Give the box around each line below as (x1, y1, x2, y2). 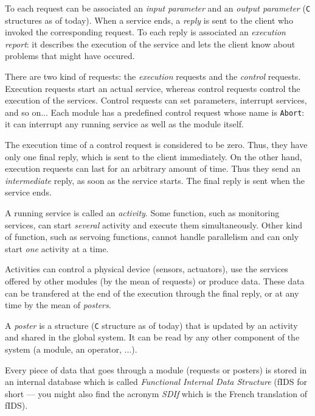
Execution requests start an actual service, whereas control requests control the (5, 82, 300, 94)
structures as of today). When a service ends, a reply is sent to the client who (5, 13, 293, 26)
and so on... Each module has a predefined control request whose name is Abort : (5, 105, 305, 118)
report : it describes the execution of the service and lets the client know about (5, 37, 296, 50)
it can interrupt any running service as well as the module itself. (5, 118, 244, 130)
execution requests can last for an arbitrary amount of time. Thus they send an (5, 162, 300, 175)
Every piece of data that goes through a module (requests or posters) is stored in (5, 363, 307, 376)
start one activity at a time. (5, 242, 109, 255)
